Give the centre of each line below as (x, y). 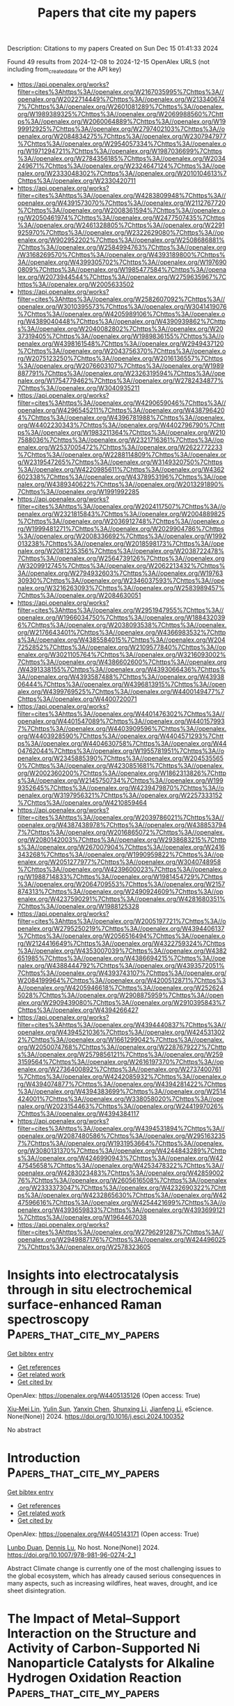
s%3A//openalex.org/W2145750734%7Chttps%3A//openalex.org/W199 (120, 780)
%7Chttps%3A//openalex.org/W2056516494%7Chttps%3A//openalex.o (121, 936)
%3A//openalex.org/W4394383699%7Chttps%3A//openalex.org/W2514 (122, 1091)
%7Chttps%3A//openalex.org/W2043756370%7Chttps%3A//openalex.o (122, 351)
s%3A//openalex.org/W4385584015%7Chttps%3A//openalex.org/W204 (121, 640)
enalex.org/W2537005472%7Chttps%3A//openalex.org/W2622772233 (120, 447)
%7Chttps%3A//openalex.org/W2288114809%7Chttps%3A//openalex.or (122, 454)
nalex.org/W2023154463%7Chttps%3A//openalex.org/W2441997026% (120, 1106)
